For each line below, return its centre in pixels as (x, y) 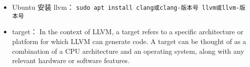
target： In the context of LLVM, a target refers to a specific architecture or (128, 32)
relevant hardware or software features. (71, 60)
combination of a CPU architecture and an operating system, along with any (128, 51)
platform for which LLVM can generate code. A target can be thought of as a (129, 41)
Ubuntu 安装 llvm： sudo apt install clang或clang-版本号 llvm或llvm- (126, 7)
